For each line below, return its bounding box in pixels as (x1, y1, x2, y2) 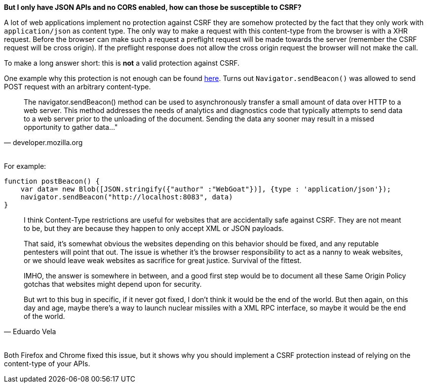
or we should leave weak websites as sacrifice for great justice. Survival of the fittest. (24, 256, 302, 265)
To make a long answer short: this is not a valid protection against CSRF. (4, 59, 239, 67)
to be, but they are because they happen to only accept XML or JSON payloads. (24, 224, 284, 232)
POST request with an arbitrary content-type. (4, 82, 151, 91)
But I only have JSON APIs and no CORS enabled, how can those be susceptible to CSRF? (4, 3, 302, 11)
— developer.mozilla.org (4, 138, 83, 147)
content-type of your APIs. (4, 359, 90, 368)
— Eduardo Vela (4, 327, 56, 336)
